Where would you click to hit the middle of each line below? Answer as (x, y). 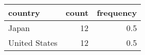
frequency (117, 12)
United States (33, 43)
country (24, 12)
